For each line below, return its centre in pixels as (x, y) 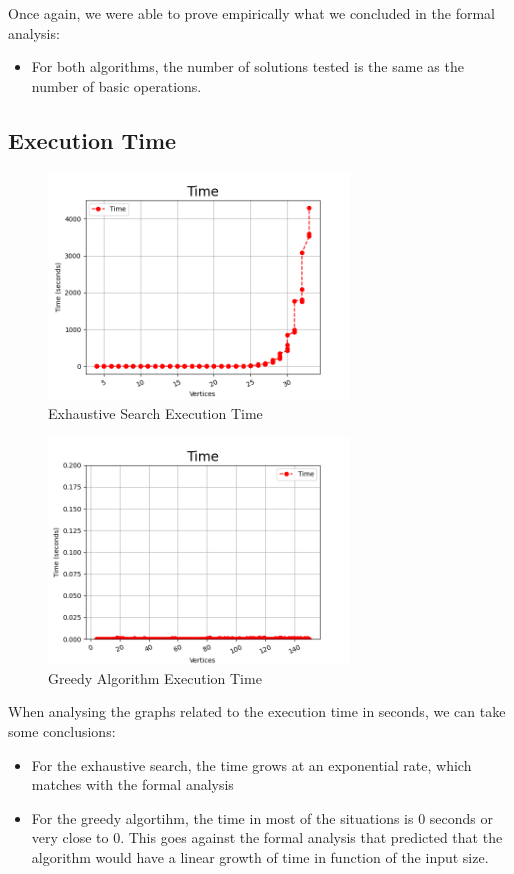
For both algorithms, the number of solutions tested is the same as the (247, 66)
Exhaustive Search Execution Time (155, 412)
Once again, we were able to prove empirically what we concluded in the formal (252, 13)
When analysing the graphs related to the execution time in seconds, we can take (257, 711)
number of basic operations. (116, 85)
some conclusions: (62, 731)
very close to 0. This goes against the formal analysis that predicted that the (267, 837)
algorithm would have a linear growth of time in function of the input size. (260, 857)
